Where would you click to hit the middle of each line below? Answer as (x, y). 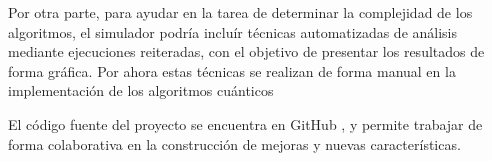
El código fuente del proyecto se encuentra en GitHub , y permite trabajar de (245, 123)
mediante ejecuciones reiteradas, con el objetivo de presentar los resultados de (246, 51)
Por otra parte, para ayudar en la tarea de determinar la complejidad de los (240, 12)
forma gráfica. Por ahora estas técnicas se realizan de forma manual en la (232, 70)
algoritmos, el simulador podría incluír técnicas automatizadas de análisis (233, 31)
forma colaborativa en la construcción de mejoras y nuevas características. (234, 143)
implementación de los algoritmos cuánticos (141, 90)
